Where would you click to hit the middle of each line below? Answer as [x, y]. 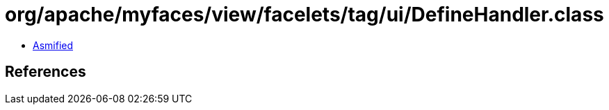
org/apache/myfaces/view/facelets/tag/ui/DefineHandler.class [304, 15]
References [46, 72]
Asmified [53, 45]
